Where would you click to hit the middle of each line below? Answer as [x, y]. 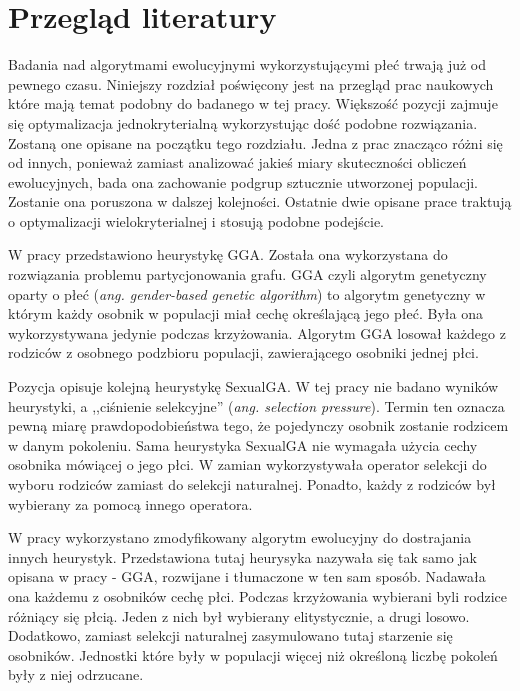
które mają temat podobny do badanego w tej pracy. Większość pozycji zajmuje [253, 103]
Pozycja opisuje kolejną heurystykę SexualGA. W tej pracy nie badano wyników [253, 386]
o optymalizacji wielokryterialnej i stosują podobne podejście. [196, 220]
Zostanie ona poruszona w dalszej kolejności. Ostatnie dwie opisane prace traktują [260, 201]
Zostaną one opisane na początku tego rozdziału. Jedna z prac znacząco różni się [255, 142]
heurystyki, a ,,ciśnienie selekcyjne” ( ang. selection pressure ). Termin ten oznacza [256, 405]
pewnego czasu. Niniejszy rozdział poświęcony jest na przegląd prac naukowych [251, 83]
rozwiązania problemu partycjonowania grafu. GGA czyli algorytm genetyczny [247, 274]
